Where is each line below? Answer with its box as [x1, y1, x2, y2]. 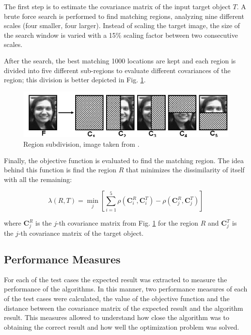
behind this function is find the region [4, 165, 117, 175]
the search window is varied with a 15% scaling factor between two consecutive [4, 30, 238, 40]
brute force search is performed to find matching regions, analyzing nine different [4, 11, 244, 21]
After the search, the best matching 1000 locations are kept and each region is [4, 55, 236, 65]
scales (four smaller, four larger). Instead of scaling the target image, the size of [4, 20, 240, 30]
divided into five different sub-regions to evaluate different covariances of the [4, 65, 231, 75]
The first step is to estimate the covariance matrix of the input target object [4, 1, 231, 11]
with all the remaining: [4, 174, 72, 184]
